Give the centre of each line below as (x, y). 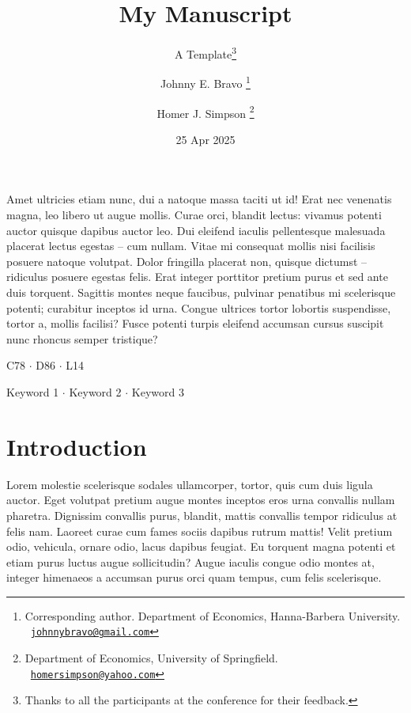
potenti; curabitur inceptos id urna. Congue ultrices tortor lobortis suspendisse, (199, 307)
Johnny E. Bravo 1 (205, 82)
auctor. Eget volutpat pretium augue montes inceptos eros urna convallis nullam (201, 500)
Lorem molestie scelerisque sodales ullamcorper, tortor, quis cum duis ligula (190, 484)
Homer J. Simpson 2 (205, 112)
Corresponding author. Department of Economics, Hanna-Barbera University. (213, 615)
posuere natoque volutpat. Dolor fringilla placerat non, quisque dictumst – (187, 261)
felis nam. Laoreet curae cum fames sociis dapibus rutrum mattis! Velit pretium (200, 531)
